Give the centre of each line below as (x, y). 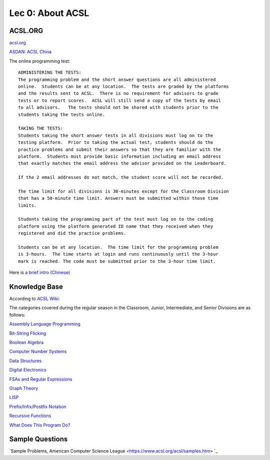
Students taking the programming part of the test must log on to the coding (116, 219)
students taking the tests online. (62, 114)
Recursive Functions (30, 416)
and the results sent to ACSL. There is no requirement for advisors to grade (118, 93)
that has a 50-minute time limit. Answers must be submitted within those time (118, 198)
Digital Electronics (28, 370)
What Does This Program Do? (40, 425)
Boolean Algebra (26, 343)
